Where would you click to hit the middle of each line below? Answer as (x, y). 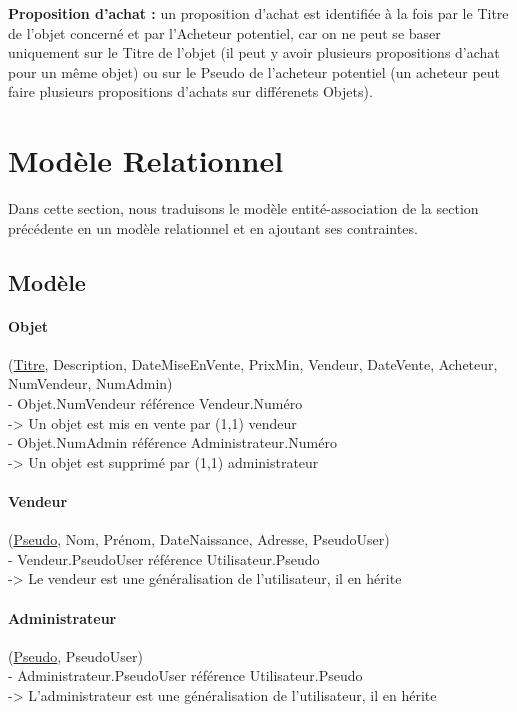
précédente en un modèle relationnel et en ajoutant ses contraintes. (213, 227)
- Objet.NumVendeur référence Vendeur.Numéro (155, 403)
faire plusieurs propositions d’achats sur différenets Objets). (190, 91)
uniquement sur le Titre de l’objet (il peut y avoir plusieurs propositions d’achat (254, 52)
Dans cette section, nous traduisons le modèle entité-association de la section (243, 208)
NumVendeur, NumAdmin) (90, 383)
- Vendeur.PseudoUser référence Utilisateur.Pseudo (164, 558)
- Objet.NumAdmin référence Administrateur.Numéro (172, 442)
